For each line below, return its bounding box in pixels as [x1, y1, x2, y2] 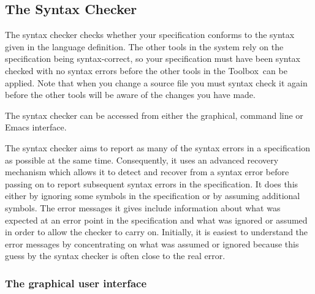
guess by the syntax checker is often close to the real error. [5, 249, 226, 262]
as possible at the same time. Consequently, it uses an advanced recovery [5, 153, 279, 166]
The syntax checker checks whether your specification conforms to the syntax [5, 28, 295, 41]
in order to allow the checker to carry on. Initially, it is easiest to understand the [5, 225, 308, 238]
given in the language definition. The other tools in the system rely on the [5, 40, 284, 53]
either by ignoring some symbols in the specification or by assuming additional [5, 189, 300, 202]
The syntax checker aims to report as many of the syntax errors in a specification [5, 141, 311, 154]
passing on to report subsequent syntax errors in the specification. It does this [5, 177, 298, 190]
